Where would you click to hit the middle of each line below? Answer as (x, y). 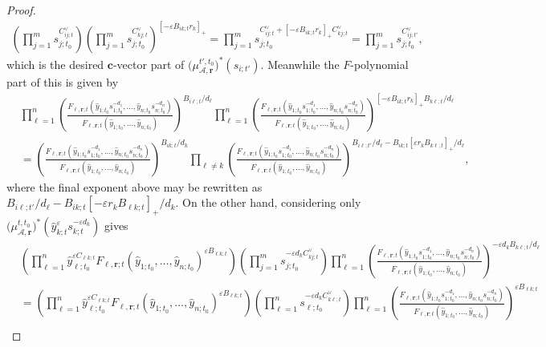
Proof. (21, 10)
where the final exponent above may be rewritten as (134, 186)
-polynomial (379, 64)
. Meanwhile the (300, 64)
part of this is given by (63, 82)
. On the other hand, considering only (268, 202)
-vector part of (149, 64)
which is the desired (55, 64)
